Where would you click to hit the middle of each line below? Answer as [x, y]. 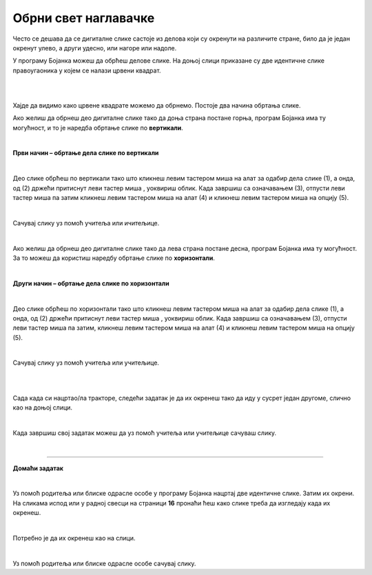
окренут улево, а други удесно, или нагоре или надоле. [95, 48]
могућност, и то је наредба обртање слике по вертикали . [98, 128]
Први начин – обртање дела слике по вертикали [86, 153]
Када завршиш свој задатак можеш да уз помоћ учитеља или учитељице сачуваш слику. [145, 433]
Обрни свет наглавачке [84, 18]
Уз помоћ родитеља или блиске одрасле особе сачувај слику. [104, 563]
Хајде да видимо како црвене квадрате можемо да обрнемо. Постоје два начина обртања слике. [157, 105]
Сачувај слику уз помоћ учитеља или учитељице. [86, 363]
